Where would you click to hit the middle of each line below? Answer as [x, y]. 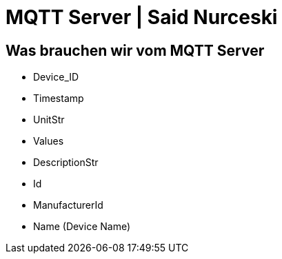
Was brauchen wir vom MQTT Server [135, 50]
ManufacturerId [68, 205]
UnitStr [49, 120]
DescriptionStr [66, 163]
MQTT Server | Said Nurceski [142, 17]
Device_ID [56, 77]
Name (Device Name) [82, 227]
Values [49, 141]
